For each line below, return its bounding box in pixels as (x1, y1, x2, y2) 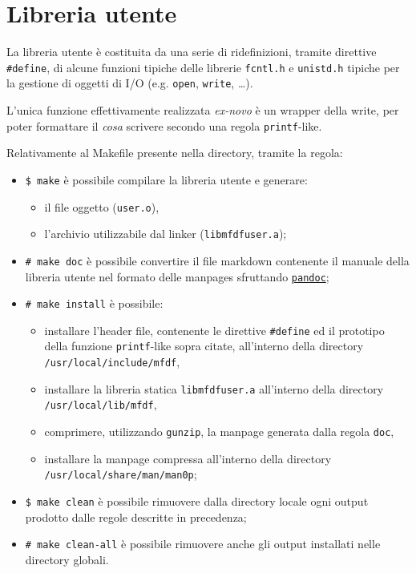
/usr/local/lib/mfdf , (44, 396, 157, 413)
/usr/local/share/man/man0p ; (44, 466, 197, 482)
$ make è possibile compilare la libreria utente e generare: (25, 171, 308, 188)
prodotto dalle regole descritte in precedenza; (25, 508, 247, 525)
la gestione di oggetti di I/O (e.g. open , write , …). (6, 75, 253, 91)
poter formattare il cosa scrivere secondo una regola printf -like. (6, 117, 322, 134)
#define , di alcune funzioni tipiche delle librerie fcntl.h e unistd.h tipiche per (6, 59, 400, 75)
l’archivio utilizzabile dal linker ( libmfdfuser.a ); (44, 225, 287, 242)
